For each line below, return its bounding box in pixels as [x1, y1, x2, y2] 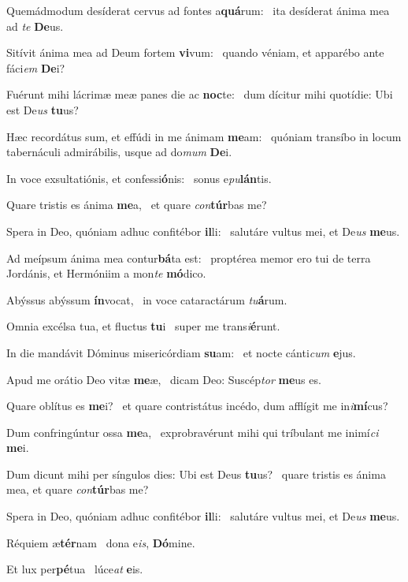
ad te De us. [6, 17, 64, 34]
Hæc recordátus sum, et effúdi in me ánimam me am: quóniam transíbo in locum [6, 128, 402, 144]
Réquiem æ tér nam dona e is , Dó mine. [6, 534, 195, 550]
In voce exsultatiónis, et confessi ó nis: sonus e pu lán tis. [6, 170, 272, 186]
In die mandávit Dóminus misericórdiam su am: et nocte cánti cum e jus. [6, 344, 356, 360]
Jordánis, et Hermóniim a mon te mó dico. [6, 265, 206, 282]
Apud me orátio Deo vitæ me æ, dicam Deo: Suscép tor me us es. [6, 371, 321, 387]
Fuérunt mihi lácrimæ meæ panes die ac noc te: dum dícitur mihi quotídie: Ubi [6, 86, 393, 103]
